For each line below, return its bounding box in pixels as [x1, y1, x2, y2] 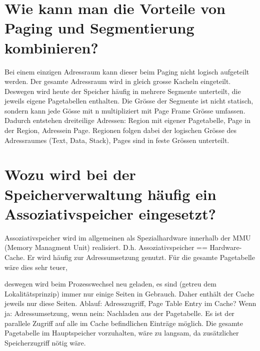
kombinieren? [4, 37, 98, 57]
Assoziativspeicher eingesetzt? [4, 203, 216, 223]
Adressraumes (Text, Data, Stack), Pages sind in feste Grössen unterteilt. [4, 134, 229, 145]
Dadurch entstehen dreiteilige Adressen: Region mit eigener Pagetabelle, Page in [4, 115, 250, 125]
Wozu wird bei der [4, 164, 136, 184]
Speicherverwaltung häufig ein [4, 183, 216, 204]
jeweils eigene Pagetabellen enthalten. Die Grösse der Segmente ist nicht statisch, [4, 95, 253, 106]
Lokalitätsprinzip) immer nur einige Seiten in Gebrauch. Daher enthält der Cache [4, 288, 254, 298]
